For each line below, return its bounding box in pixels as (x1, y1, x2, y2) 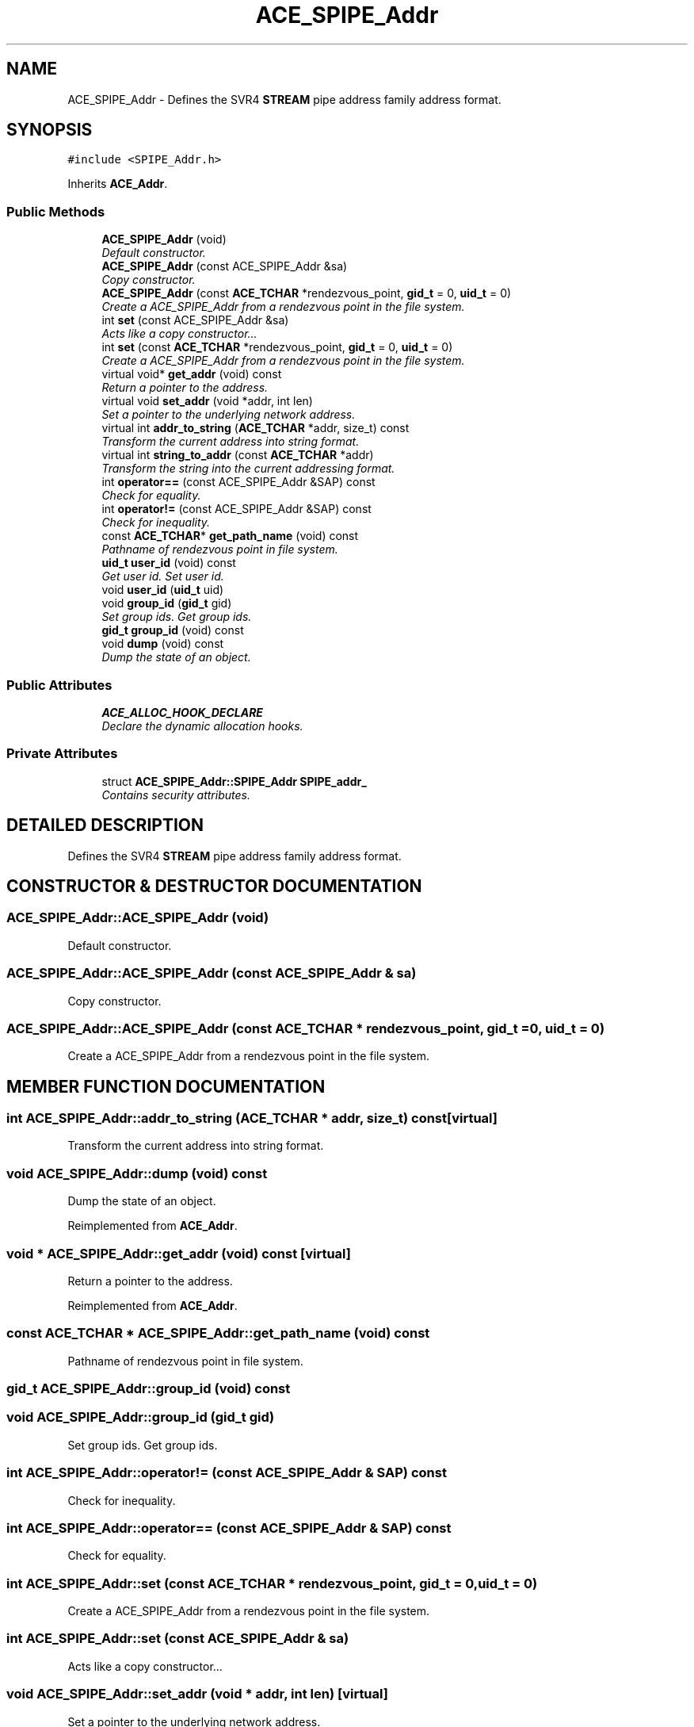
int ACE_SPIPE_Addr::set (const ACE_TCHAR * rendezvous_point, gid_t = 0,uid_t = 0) (6, 1575, 538, 1591)
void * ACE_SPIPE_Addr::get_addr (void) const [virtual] (6, 1245, 351, 1262)
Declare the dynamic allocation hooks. (101, 718, 303, 733)
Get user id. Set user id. (101, 569, 224, 584)
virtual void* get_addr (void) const (101, 367, 282, 381)
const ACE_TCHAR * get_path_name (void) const (101, 529, 359, 543)
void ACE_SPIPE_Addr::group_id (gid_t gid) (6, 1409, 275, 1426)
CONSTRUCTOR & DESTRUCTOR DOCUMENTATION (6, 875, 422, 896)
